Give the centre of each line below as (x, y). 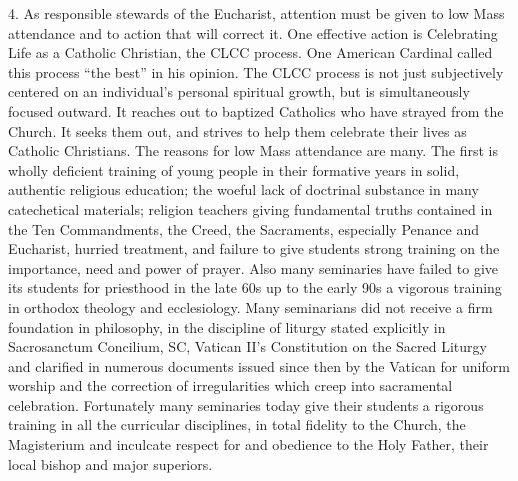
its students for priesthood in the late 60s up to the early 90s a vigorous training (255, 287)
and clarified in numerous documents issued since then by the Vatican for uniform (259, 365)
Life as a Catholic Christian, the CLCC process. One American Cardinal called (250, 52)
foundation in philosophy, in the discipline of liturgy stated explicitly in (227, 326)
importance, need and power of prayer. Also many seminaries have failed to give (253, 267)
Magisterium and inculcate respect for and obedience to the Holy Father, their (248, 444)
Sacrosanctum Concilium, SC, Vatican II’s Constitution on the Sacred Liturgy (247, 346)
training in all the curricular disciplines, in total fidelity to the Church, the (237, 424)
